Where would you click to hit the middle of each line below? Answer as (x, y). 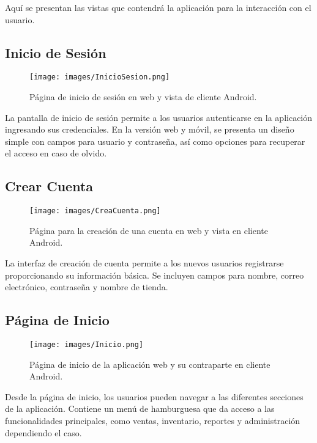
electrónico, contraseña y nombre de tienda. (87, 287)
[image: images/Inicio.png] (87, 345)
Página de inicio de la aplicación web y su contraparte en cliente (150, 364)
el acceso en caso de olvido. (56, 153)
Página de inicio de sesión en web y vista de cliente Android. (143, 97)
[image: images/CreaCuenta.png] (95, 211)
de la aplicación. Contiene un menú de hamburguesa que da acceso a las (140, 408)
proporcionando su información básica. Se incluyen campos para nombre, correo (155, 275)
